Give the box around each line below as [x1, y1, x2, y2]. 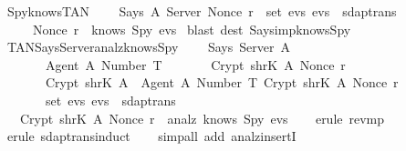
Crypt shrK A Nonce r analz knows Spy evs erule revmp [19, 108, 385, 127]
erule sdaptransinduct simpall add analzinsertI [6, 126, 297, 146]
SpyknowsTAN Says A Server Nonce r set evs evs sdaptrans [6, 2, 397, 20]
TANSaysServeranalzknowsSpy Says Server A [6, 37, 290, 56]
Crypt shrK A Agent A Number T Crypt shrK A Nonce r [45, 73, 399, 92]
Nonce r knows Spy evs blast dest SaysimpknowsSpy [32, 19, 351, 38]
